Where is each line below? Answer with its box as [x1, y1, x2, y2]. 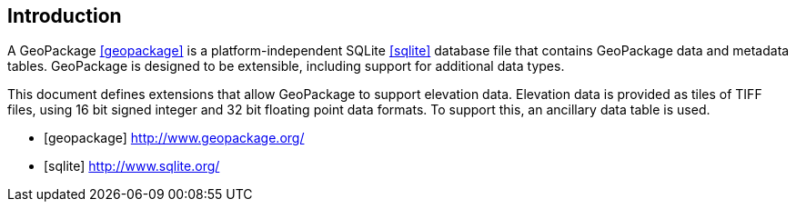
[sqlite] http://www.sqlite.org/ [44, 158, 220, 174]
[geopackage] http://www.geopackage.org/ [44, 130, 305, 146]
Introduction [7, 5, 122, 27]
